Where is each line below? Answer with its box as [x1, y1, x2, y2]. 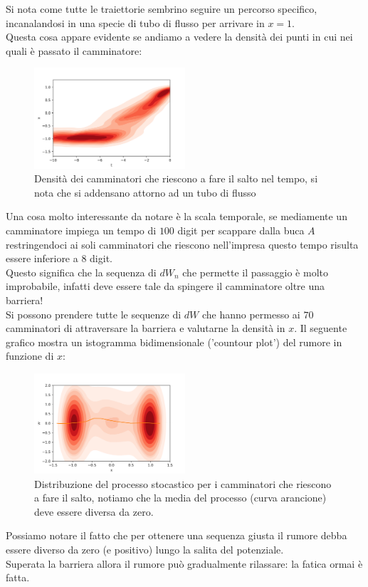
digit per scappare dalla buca [177, 222, 305, 237]
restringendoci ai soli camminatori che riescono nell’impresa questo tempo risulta [6, 237, 359, 251]
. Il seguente [294, 321, 347, 336]
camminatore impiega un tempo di [6, 222, 157, 237]
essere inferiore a [6, 251, 78, 266]
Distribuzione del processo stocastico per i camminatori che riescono [34, 476, 332, 491]
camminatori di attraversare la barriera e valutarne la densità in [6, 321, 285, 336]
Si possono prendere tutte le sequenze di [6, 306, 182, 321]
